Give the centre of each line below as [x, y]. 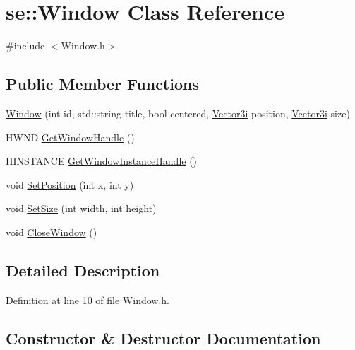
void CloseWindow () [52, 232]
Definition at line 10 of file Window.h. [88, 299]
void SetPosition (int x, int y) [70, 184]
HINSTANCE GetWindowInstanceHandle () [102, 161]
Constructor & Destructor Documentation [163, 338]
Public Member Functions [102, 84]
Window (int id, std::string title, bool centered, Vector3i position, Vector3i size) [178, 113]
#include [25, 46]
